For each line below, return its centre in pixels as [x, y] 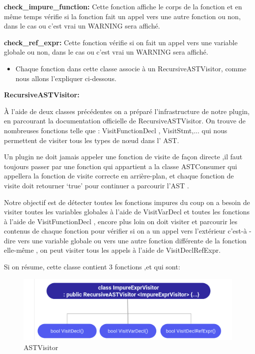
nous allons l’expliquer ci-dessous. [66, 78]
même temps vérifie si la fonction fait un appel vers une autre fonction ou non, [122, 16]
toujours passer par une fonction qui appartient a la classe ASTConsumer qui [121, 166]
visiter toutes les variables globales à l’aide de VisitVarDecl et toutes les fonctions [127, 212]
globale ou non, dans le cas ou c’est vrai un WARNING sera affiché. [106, 52]
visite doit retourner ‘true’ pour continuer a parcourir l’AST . [97, 185]
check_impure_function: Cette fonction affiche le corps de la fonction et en [123, 6]
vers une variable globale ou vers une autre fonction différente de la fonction [132, 240]
